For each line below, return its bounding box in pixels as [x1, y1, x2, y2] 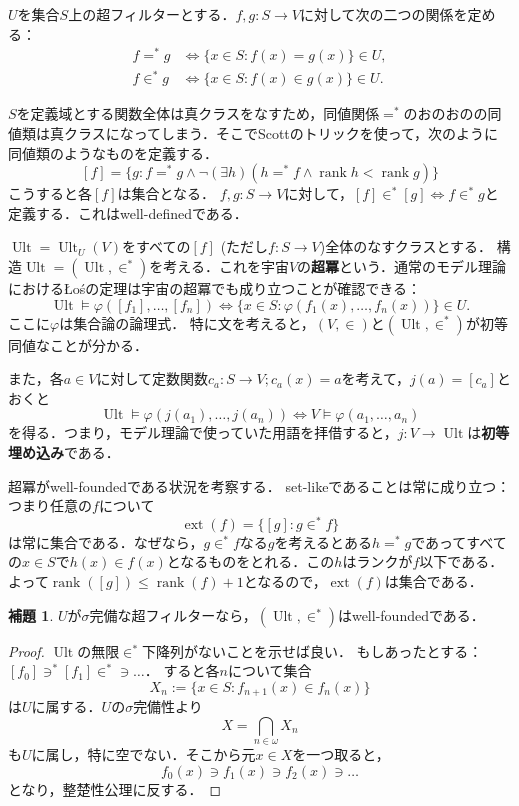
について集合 [227, 660, 312, 681]
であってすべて [411, 531, 507, 552]
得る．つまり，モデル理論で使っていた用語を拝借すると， [21, 422, 398, 443]
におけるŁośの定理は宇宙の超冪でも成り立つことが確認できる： [8, 277, 421, 298]
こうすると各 [8, 183, 92, 204]
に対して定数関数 [96, 368, 208, 389]
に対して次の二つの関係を [300, 4, 468, 24]
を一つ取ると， [292, 744, 390, 765]
